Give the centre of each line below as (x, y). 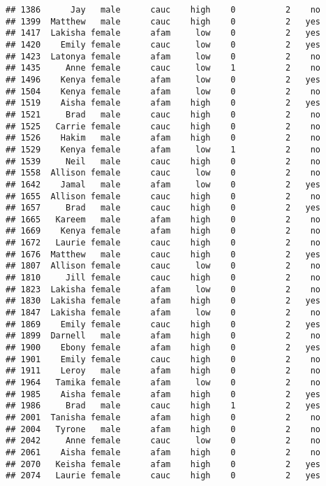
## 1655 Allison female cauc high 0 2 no (163, 196)
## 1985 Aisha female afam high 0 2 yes (163, 394)
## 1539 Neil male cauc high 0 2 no (163, 161)
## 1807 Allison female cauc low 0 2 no (163, 266)
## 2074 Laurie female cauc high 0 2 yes (163, 476)
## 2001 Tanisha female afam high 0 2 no (163, 417)
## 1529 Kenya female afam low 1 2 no (163, 149)
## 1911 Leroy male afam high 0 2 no (163, 371)
